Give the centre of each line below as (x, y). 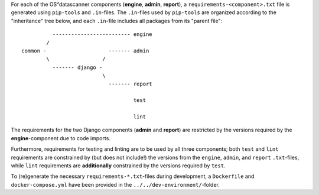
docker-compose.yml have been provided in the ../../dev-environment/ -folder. (115, 184)
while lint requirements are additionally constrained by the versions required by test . (118, 166)
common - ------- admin (85, 51)
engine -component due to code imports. (61, 138)
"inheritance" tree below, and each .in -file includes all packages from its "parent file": (117, 21)
